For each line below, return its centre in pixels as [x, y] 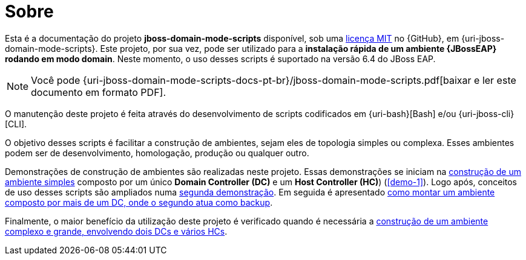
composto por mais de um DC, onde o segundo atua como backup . [139, 202]
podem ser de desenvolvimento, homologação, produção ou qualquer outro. [157, 153]
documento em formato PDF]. [99, 92]
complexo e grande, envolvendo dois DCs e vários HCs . [116, 231]
